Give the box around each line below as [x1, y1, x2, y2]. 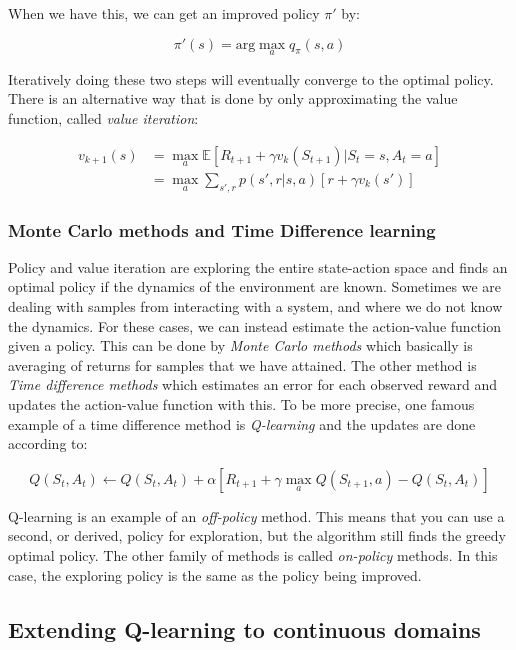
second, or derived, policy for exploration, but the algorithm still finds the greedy [8, 525, 506, 546]
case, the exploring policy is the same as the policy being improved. [8, 564, 422, 585]
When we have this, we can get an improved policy [8, 3, 320, 23]
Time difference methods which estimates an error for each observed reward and [8, 374, 497, 395]
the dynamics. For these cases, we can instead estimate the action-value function [8, 315, 501, 336]
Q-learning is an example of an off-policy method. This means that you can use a [8, 505, 505, 526]
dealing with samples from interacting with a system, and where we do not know [8, 296, 503, 317]
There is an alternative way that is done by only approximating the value [8, 88, 458, 109]
